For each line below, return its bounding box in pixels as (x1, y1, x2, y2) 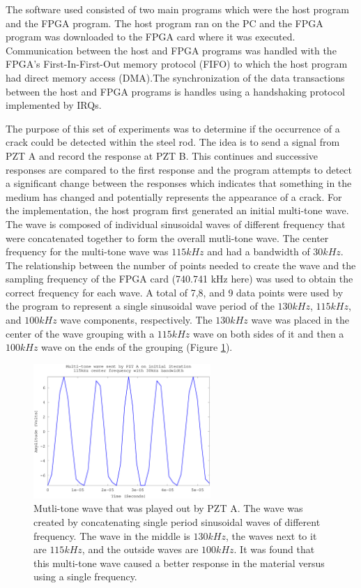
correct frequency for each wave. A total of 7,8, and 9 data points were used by (6, 285, 344, 299)
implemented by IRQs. (6, 98, 102, 112)
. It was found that (233, 542, 315, 557)
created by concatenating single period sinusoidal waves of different (33, 515, 321, 529)
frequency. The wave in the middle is (33, 528, 190, 543)
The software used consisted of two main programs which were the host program (6, 2, 349, 16)
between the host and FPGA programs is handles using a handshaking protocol (6, 84, 345, 98)
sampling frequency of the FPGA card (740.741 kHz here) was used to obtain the (6, 271, 353, 286)
